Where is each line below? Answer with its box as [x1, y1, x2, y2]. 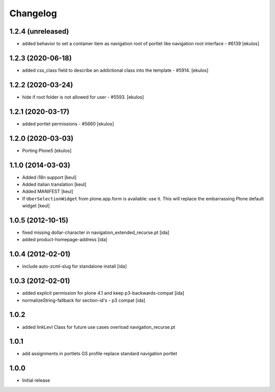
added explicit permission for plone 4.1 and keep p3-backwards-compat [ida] [22, 290, 184, 296]
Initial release [22, 377, 50, 383]
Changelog [9, 8, 57, 19]
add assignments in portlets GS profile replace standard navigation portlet [22, 351, 178, 357]
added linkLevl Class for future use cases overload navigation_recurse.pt [22, 324, 176, 330]
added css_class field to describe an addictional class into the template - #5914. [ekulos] [22, 67, 209, 73]
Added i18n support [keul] [22, 174, 77, 180]
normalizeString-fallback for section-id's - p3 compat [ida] [22, 297, 146, 303]
